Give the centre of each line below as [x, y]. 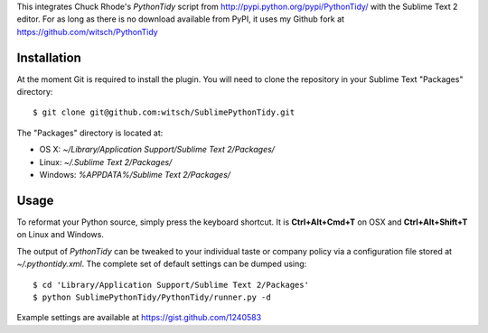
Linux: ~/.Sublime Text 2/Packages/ [106, 162]
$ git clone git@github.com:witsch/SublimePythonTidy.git [164, 112]
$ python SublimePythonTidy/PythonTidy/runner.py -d [152, 297]
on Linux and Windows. [60, 235]
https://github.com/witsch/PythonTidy [87, 32]
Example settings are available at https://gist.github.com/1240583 [139, 318]
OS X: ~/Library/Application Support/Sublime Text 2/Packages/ [157, 150]
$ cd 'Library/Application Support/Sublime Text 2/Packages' [171, 285]
